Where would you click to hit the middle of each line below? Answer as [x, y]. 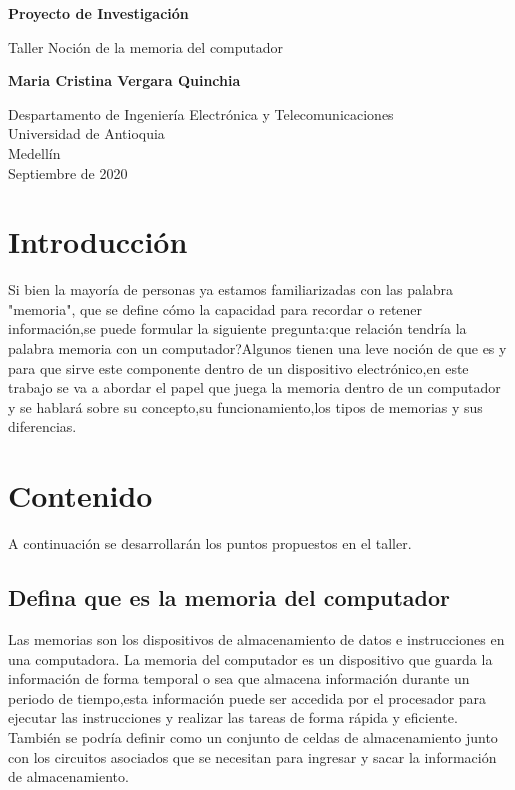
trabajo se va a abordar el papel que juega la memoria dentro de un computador [254, 387]
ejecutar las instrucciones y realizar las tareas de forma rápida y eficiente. [233, 717]
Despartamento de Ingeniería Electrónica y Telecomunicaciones [201, 113]
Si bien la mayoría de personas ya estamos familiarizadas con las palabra [231, 289]
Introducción [98, 241]
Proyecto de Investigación [98, 13]
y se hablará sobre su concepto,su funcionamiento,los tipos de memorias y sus [245, 406]
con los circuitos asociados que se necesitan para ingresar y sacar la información [252, 756]
